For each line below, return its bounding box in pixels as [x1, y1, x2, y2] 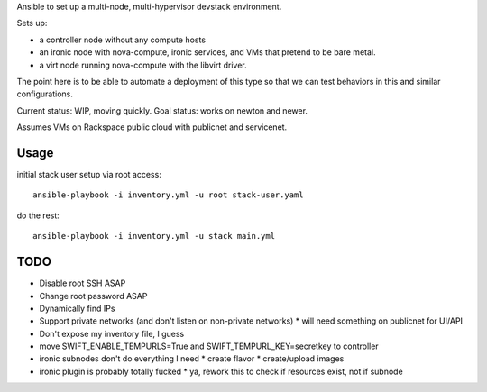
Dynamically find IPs [39, 303, 115, 314]
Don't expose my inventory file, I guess [39, 328, 185, 339]
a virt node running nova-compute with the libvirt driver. [39, 59, 247, 70]
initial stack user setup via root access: [16, 169, 161, 180]
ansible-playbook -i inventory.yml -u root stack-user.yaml [32, 190, 304, 200]
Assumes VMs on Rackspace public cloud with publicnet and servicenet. [16, 122, 288, 132]
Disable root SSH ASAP [39, 278, 126, 288]
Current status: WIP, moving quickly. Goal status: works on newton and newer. [16, 105, 308, 116]
